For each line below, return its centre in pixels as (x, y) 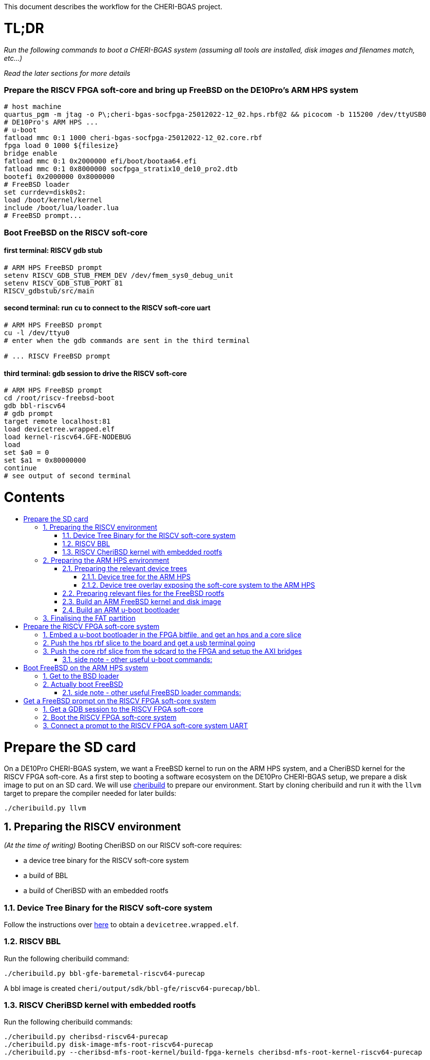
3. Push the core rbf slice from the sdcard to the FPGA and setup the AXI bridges (172, 651)
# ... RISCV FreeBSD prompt (57, 356)
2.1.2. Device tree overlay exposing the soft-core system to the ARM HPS (198, 585)
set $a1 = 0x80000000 (45, 460)
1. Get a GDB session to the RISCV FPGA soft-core (123, 709)
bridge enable (31, 153)
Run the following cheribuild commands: (68, 1022)
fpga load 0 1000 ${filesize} (62, 146)
